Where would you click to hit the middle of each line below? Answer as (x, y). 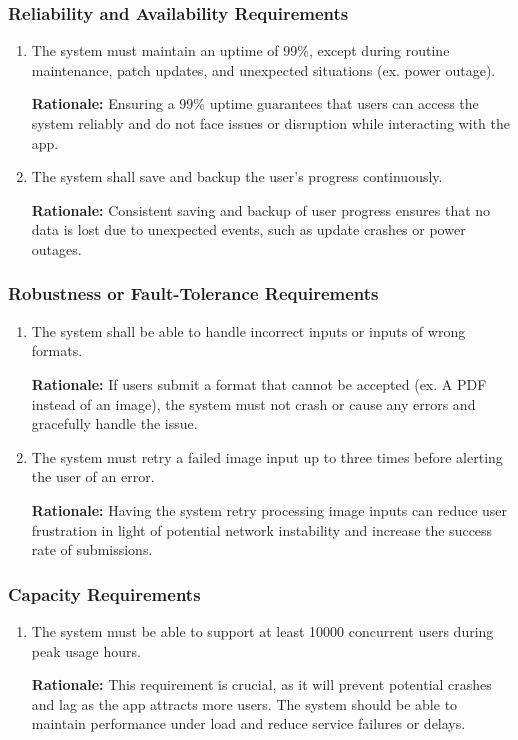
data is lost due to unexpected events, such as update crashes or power (248, 229)
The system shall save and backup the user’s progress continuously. (237, 176)
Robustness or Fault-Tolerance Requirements (193, 293)
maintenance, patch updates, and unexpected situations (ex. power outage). (263, 69)
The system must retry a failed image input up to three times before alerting (267, 456)
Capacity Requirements (104, 593)
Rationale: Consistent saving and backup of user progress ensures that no (261, 209)
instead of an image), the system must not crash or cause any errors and (253, 403)
